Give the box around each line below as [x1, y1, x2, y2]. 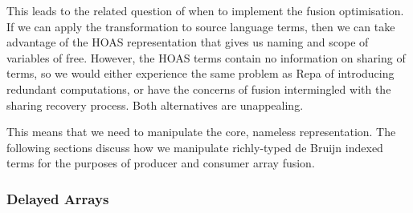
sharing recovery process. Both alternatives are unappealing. [6, 96, 304, 113]
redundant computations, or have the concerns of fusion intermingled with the [6, 80, 391, 97]
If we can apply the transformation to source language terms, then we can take [6, 18, 395, 34]
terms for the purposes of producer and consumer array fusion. [6, 155, 315, 171]
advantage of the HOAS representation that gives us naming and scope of [6, 34, 369, 50]
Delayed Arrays [6, 188, 109, 208]
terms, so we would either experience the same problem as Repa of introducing [6, 65, 395, 82]
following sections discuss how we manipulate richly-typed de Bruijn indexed [6, 139, 383, 155]
